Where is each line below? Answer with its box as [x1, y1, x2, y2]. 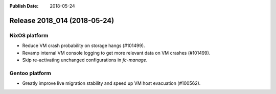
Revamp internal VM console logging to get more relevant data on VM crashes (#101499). [22, 50, 211, 56]
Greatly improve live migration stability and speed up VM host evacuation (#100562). [22, 80, 201, 86]
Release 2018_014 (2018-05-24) [9, 16, 114, 25]
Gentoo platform [9, 69, 51, 77]
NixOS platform [9, 32, 49, 39]
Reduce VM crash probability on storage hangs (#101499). [22, 42, 145, 49]
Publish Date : [9, 3, 39, 9]
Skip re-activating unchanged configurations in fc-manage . [22, 57, 148, 63]
